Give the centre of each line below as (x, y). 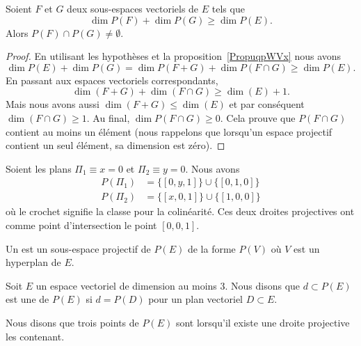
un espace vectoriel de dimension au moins (126, 285)
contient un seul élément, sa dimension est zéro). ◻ (115, 145)
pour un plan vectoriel (195, 299)
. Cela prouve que (258, 117)
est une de (27, 299)
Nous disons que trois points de (72, 322)
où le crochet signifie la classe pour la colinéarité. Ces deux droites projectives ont (180, 211)
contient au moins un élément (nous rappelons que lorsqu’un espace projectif (169, 131)
